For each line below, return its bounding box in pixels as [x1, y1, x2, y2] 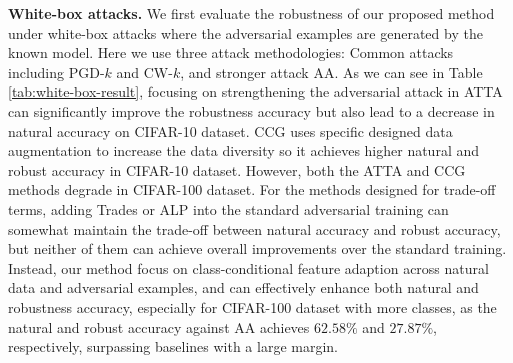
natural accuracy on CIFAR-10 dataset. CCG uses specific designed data [8, 120, 453, 141]
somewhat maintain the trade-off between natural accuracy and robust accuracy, [8, 218, 501, 239]
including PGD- [8, 61, 105, 82]
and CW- [116, 61, 173, 82]
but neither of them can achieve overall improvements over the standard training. [8, 238, 507, 259]
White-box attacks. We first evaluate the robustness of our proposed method [8, 3, 495, 23]
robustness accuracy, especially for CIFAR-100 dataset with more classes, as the [8, 296, 497, 317]
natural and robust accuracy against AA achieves [8, 316, 310, 337]
